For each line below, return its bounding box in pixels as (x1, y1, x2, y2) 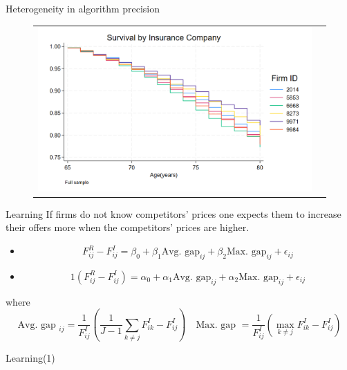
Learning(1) (6, 350, 55, 364)
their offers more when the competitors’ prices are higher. (6, 220, 250, 234)
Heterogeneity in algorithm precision (6, 1, 160, 15)
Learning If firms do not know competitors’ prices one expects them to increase (6, 206, 341, 221)
